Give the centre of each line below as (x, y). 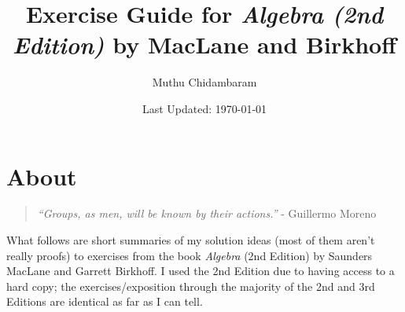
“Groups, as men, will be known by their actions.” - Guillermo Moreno (207, 213)
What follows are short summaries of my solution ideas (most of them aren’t (191, 240)
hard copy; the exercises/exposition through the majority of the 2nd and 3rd (191, 286)
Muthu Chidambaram (204, 82)
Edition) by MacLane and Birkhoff (204, 45)
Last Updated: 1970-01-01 (204, 108)
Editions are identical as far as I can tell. (105, 301)
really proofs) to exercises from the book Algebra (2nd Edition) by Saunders (190, 255)
